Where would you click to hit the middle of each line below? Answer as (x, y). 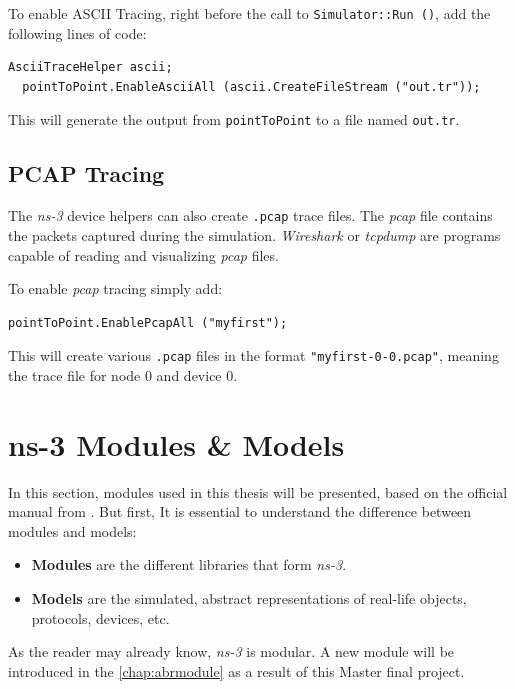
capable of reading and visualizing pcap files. (143, 254)
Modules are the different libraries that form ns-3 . (189, 564)
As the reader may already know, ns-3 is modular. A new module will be (231, 651)
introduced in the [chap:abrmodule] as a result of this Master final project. (236, 670)
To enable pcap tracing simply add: (115, 288)
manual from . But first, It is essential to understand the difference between (240, 511)
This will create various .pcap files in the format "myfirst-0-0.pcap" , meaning (253, 355)
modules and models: (72, 530)
